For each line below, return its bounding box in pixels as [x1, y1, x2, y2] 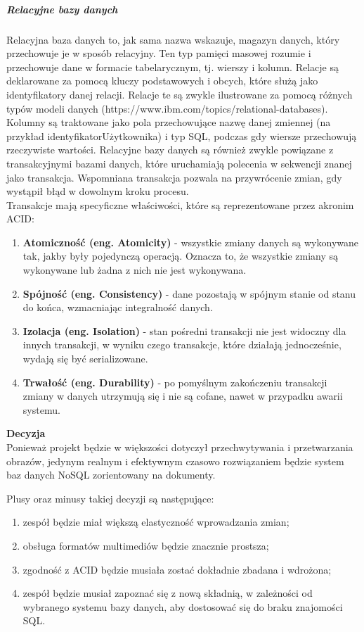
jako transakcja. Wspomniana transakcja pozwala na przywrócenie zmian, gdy [6, 170, 342, 184]
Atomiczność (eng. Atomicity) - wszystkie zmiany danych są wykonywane [22, 234, 359, 249]
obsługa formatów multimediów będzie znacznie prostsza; [22, 538, 269, 552]
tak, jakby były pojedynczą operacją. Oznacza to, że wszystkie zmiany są [22, 248, 339, 263]
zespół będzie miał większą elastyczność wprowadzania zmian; [22, 514, 290, 529]
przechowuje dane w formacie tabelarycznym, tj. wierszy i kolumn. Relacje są [6, 59, 339, 74]
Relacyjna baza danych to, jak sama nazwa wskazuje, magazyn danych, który [6, 32, 340, 46]
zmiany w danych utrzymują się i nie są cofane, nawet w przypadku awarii [22, 388, 343, 403]
